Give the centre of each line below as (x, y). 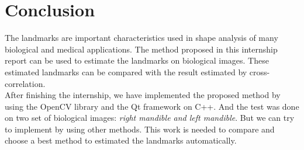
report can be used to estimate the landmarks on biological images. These (137, 60)
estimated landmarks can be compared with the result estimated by (126, 71)
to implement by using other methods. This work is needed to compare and (140, 129)
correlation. (25, 83)
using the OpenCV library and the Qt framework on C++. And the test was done (152, 106)
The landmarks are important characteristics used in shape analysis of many (141, 38)
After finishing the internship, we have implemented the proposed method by (143, 95)
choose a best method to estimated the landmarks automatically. (121, 140)
